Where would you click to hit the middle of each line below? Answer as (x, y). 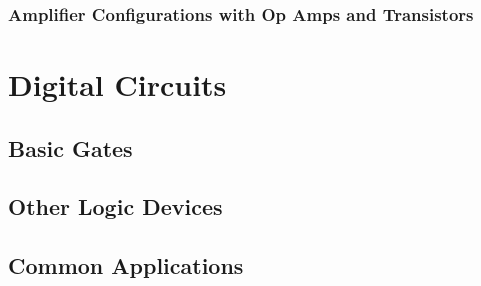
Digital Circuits (117, 84)
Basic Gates (70, 147)
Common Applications (126, 265)
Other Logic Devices (115, 206)
